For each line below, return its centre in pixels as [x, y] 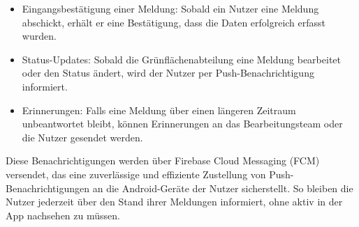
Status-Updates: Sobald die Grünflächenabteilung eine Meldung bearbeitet [181, 59]
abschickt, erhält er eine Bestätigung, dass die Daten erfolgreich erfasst [174, 22]
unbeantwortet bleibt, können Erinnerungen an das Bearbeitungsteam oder [182, 124]
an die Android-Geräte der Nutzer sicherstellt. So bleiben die [223, 188]
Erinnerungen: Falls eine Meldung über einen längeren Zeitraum [159, 110]
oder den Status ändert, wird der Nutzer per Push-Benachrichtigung [168, 73]
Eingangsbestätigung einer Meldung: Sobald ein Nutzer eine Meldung [170, 8]
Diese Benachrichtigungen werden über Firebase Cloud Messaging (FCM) [163, 161]
